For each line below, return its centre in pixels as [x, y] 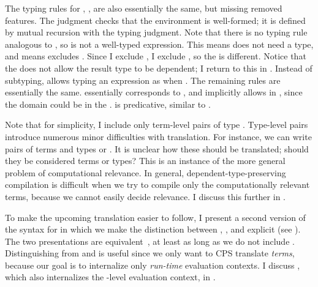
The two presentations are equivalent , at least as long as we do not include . [150, 241]
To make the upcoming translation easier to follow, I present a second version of [155, 217]
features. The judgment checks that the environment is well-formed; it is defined [155, 20]
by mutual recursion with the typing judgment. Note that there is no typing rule [156, 32]
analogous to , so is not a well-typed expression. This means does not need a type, [159, 44]
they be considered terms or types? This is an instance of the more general [145, 161]
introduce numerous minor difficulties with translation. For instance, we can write [158, 136]
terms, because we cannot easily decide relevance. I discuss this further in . [145, 196]
